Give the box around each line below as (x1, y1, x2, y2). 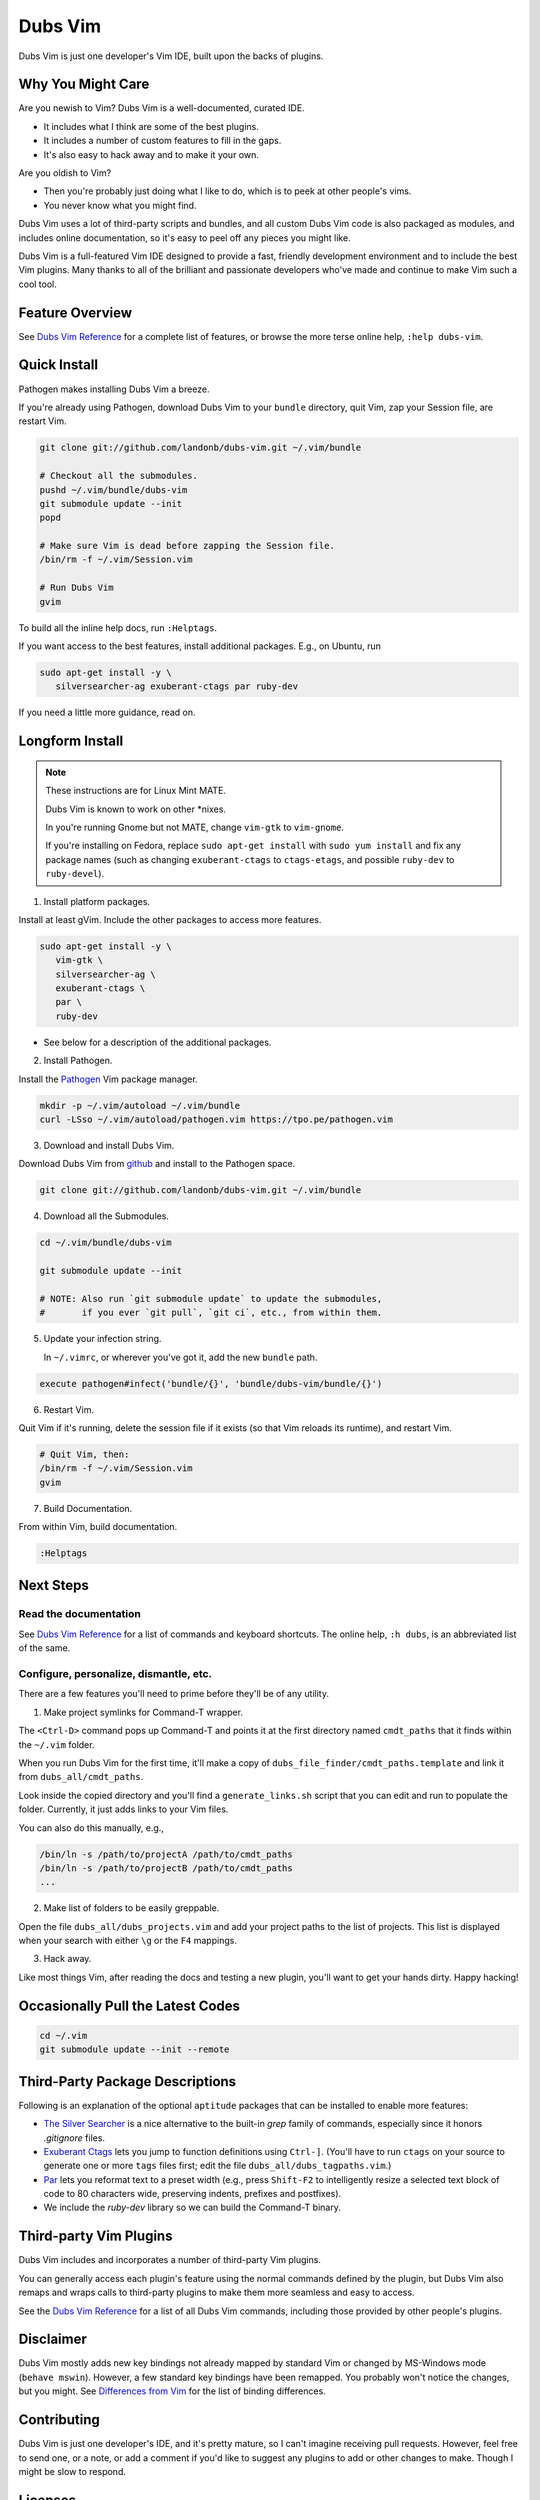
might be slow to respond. (18, 2465, 127, 2477)
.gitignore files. (43, 2131, 105, 2144)
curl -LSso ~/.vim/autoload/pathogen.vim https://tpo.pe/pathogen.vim (39, 1113, 394, 1125)
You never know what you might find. (43, 199, 197, 211)
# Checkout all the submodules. (39, 470, 199, 482)
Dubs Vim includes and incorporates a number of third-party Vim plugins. (18, 2254, 322, 2266)
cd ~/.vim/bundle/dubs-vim (39, 1237, 172, 1249)
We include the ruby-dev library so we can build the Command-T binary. (43, 2201, 342, 2214)
